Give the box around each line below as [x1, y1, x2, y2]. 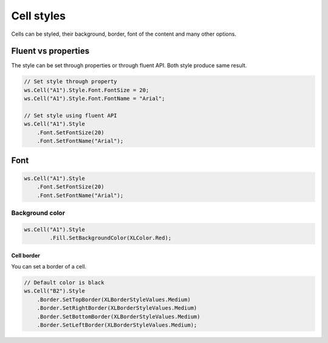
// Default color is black [24, 279, 104, 286]
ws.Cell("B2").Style [24, 288, 85, 295]
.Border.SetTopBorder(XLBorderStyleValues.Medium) [36, 296, 191, 303]
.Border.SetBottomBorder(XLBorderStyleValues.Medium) [36, 313, 200, 320]
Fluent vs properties [11, 46, 90, 56]
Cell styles [11, 9, 66, 22]
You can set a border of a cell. [11, 263, 87, 270]
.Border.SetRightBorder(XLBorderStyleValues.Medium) [36, 305, 197, 311]
